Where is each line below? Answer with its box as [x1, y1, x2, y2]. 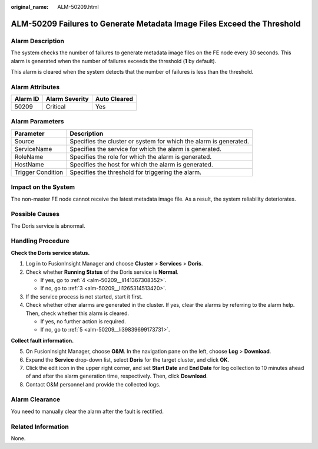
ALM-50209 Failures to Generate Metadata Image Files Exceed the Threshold [11, 18, 301, 29]
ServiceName [14, 145, 52, 153]
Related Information [11, 422, 69, 431]
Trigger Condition [14, 168, 64, 176]
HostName [14, 160, 44, 168]
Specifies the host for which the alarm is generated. [69, 160, 213, 168]
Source [14, 137, 35, 145]
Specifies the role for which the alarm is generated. [69, 152, 212, 160]
